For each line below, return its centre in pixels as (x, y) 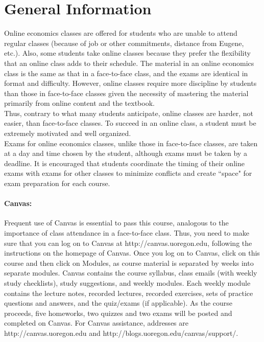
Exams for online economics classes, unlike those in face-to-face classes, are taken (131, 143)
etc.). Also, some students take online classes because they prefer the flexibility (127, 53)
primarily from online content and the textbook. (79, 103)
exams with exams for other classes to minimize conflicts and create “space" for (128, 173)
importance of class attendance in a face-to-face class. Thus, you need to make (127, 233)
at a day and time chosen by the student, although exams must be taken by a (126, 153)
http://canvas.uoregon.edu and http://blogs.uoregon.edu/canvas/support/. (121, 333)
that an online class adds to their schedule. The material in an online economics (129, 63)
